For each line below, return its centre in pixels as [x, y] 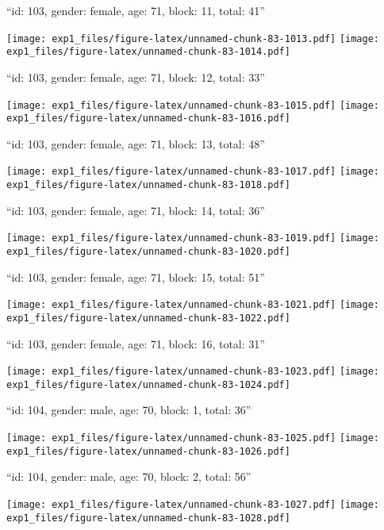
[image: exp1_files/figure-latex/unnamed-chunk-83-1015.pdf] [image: [193, 105]
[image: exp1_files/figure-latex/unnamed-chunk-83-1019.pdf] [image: [193, 238]
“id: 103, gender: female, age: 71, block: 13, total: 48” [136, 143]
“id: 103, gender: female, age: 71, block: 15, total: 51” [136, 277]
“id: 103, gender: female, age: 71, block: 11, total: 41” [136, 10]
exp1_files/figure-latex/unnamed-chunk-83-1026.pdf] [148, 451]
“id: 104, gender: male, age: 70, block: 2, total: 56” [129, 476]
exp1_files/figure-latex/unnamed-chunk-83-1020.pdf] [148, 251]
